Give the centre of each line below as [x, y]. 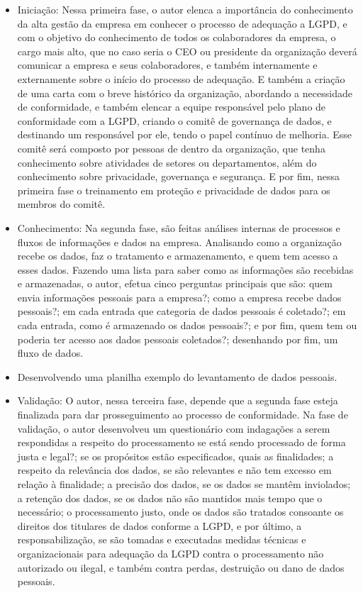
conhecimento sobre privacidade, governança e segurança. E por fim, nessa [178, 176]
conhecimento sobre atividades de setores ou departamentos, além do [167, 162]
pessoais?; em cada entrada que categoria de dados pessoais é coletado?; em [181, 311]
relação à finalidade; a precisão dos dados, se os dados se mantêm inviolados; [184, 484]
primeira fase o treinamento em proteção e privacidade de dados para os [174, 190]
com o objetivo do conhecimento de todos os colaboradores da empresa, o [177, 37]
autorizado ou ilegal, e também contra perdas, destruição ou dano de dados [181, 567]
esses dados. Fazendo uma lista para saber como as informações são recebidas [185, 269]
